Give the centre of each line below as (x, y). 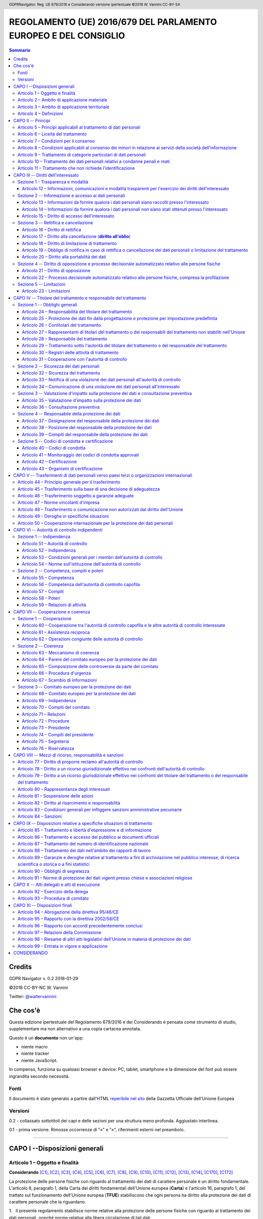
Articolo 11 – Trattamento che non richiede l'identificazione (76, 168)
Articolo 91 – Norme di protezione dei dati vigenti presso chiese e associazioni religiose (105, 878)
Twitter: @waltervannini (33, 996)
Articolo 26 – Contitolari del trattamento (62, 325)
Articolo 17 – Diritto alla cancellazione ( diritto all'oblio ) (76, 236)
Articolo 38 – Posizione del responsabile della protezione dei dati (87, 428)
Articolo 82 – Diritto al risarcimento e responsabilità (69, 803)
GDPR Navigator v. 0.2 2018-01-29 (44, 979)
